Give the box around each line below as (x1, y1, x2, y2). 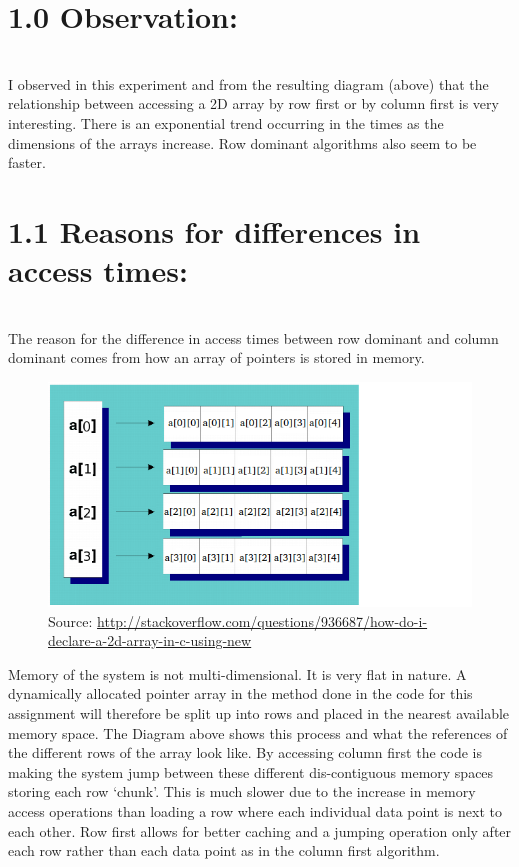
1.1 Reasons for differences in (8, 210, 421, 251)
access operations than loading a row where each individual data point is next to (8, 800, 502, 821)
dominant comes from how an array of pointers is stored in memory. (8, 347, 425, 368)
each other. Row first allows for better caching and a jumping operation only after (8, 820, 512, 841)
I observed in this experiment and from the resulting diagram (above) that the (8, 73, 489, 94)
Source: (48, 610, 93, 631)
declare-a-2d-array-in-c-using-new (48, 630, 252, 651)
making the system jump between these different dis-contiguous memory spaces (8, 761, 494, 782)
